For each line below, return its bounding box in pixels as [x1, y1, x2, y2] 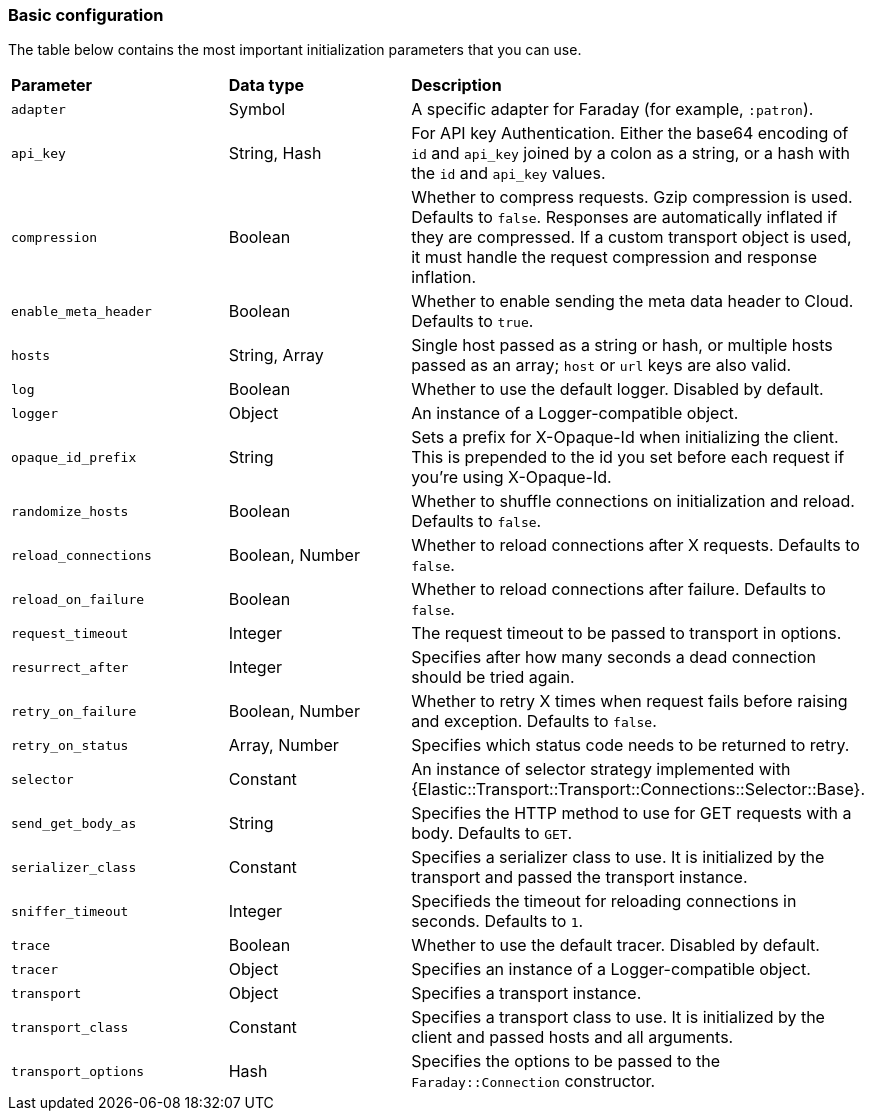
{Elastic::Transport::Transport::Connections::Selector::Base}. [411, 779, 865, 800]
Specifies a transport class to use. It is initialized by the [411, 1007, 825, 1028]
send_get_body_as [11, 815, 137, 831]
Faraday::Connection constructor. [411, 1071, 656, 1092]
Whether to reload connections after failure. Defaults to [411, 579, 826, 600]
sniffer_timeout [11, 903, 129, 919]
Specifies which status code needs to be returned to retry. [411, 735, 850, 756]
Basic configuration [8, 5, 164, 25]
